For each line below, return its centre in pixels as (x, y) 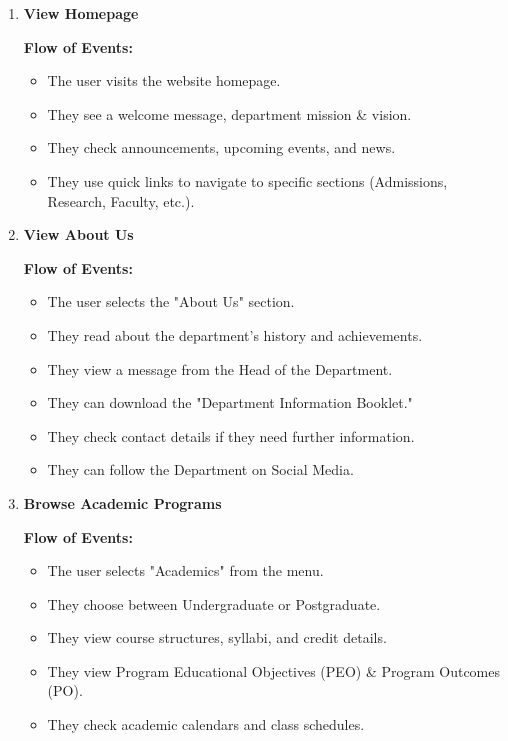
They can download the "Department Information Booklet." (230, 402)
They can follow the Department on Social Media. (200, 469)
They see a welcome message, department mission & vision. (229, 113)
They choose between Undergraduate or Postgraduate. (214, 603)
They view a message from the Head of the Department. (220, 368)
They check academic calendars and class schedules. (206, 724)
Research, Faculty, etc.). (121, 200)
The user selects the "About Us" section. (171, 301)
